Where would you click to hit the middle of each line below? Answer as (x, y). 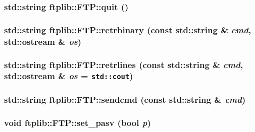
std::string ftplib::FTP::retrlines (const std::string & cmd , (124, 64)
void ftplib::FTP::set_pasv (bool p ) (78, 122)
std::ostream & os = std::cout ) (69, 76)
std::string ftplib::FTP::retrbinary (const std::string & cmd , (128, 29)
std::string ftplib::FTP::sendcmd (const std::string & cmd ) (125, 99)
